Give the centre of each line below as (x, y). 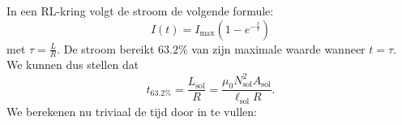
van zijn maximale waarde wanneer (278, 48)
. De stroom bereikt (106, 48)
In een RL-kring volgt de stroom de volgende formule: (140, 11)
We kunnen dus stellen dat (73, 65)
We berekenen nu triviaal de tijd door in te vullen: (132, 111)
